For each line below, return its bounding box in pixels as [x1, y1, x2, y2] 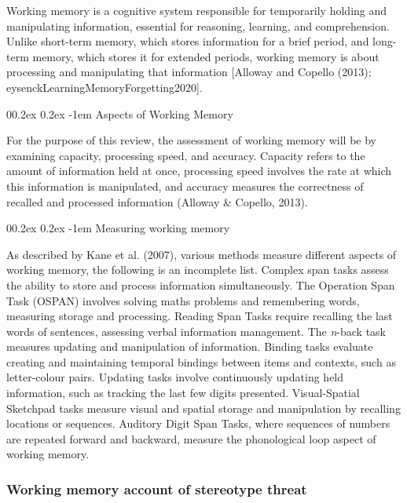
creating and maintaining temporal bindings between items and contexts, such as [6, 353, 396, 370]
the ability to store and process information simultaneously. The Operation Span [6, 276, 395, 293]
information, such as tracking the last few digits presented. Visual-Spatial [6, 385, 360, 401]
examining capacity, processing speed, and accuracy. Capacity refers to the [6, 147, 365, 163]
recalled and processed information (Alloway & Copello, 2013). [6, 193, 308, 210]
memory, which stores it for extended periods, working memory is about [32, 48, 379, 64]
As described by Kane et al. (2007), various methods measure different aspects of [6, 246, 397, 262]
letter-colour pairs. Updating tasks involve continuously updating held [6, 369, 344, 385]
